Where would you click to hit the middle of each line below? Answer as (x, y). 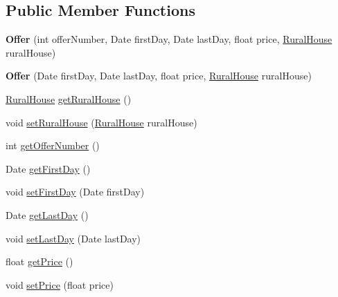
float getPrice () (39, 261)
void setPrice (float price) (60, 284)
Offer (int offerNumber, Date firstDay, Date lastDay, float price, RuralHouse (169, 39)
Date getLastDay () (47, 214)
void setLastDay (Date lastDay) (73, 238)
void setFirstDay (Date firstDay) (75, 192)
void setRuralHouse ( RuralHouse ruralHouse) (101, 122)
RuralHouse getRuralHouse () (69, 98)
